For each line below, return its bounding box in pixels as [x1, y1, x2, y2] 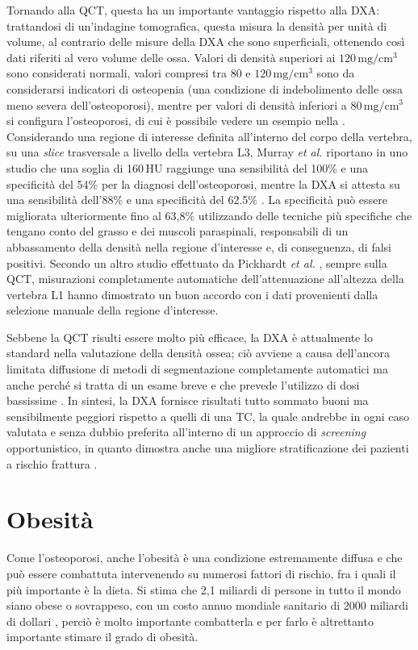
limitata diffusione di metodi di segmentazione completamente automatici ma [6, 360, 389, 377]
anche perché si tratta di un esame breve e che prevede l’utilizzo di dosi [6, 376, 360, 393]
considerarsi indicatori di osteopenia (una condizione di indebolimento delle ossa [6, 80, 403, 97]
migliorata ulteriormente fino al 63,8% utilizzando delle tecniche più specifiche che [6, 206, 412, 223]
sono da [316, 65, 355, 81]
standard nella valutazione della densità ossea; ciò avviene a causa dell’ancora [6, 344, 390, 361]
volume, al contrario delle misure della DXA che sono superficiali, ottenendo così [6, 33, 405, 50]
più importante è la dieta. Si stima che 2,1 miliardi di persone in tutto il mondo [6, 581, 401, 598]
